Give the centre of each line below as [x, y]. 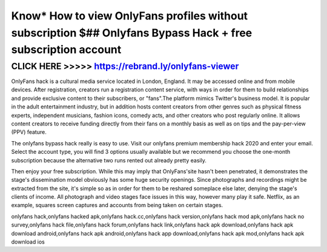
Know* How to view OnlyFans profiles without [130, 16]
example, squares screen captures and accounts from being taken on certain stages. [117, 205]
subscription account [66, 50]
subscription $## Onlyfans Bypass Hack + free [132, 33]
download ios [28, 242]
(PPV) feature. [29, 132]
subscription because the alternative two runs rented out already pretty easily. [109, 160]
